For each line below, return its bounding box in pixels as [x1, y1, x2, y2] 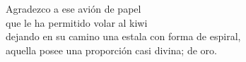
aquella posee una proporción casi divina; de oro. [6, 42, 217, 57]
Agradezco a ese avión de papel [6, 1, 141, 15]
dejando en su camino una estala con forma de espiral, [6, 29, 241, 44]
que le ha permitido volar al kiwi [6, 15, 148, 30]
